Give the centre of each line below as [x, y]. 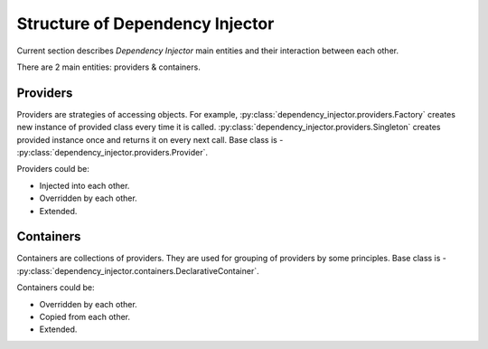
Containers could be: [56, 288]
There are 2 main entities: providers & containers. [108, 67]
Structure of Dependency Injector [145, 24]
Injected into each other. [84, 185]
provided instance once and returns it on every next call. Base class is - [150, 139]
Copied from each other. [85, 317]
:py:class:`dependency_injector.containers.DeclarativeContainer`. [138, 270]
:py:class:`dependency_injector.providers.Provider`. [112, 153]
